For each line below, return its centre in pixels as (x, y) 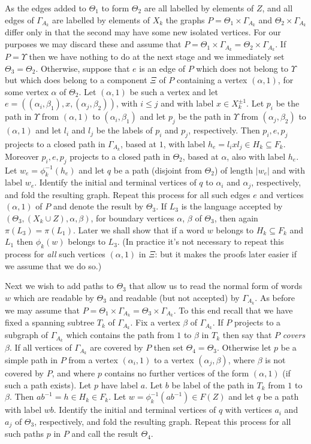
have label (120, 384)
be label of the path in (213, 384)
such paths (25, 434)
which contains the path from (120, 335)
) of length (234, 170)
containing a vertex (212, 80)
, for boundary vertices (132, 218)
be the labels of (124, 130)
